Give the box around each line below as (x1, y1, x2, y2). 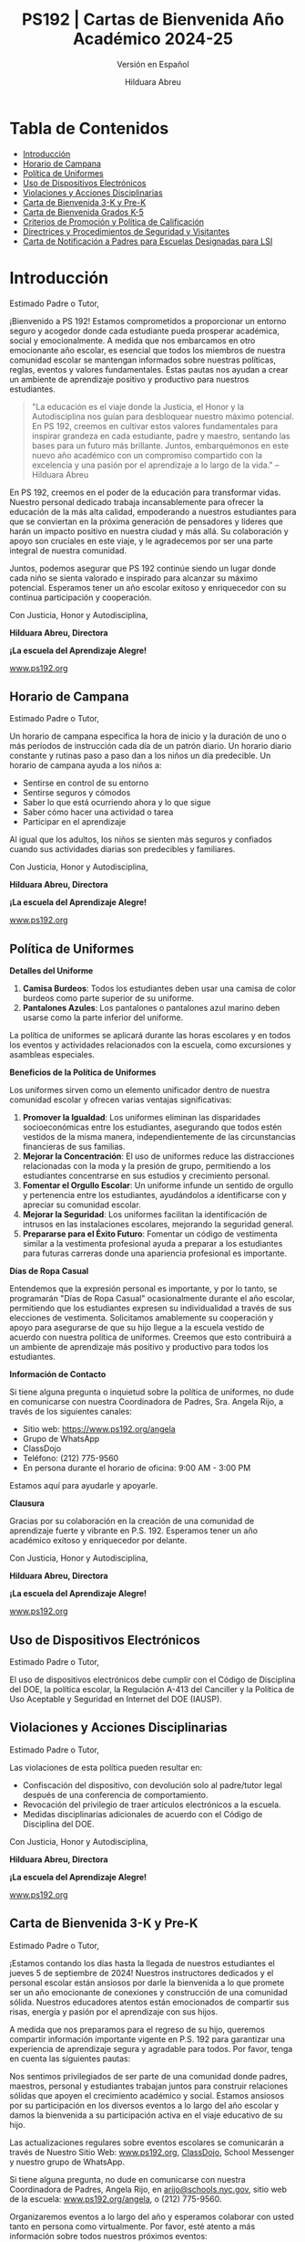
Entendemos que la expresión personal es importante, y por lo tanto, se (9, 1283, 278, 1294)
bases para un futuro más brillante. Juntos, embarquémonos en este (31, 439, 290, 451)
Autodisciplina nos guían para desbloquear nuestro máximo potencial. (31, 411, 294, 422)
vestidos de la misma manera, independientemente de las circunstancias (22, 1132, 296, 1142)
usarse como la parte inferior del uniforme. (22, 1012, 184, 1023)
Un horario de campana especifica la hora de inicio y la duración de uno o (9, 731, 287, 742)
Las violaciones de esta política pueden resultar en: (9, 1762, 203, 1773)
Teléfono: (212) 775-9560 (22, 1453, 119, 1464)
